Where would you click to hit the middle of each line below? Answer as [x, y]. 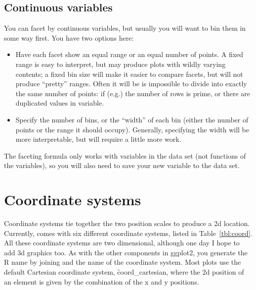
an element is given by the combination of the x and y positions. [102, 281]
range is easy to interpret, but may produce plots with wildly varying [121, 64]
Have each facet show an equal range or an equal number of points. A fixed [129, 54]
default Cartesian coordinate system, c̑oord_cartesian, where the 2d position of [124, 272]
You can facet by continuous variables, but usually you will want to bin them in [125, 28]
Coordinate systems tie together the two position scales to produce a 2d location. [127, 223]
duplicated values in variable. [60, 103]
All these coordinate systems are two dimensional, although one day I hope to [122, 243]
